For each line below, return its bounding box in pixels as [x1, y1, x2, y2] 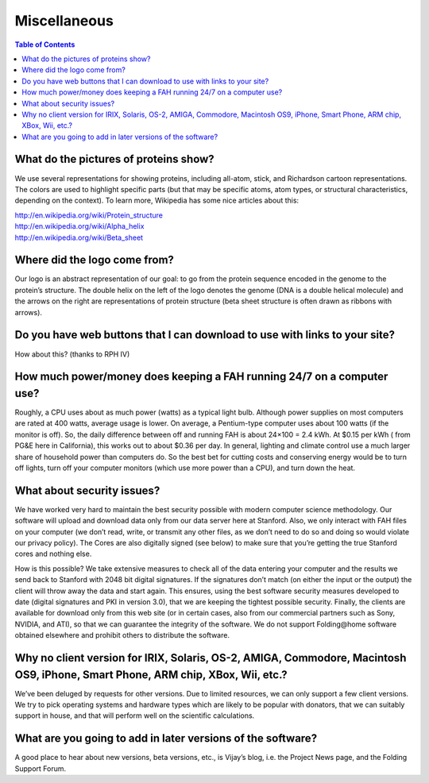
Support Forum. [14, 763, 67, 773]
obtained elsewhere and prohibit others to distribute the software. [14, 631, 230, 640]
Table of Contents [14, 40, 75, 49]
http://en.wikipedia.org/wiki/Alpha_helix [14, 222, 145, 231]
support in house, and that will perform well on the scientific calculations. [14, 711, 255, 720]
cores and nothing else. [14, 549, 92, 559]
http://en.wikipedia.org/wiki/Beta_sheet [14, 233, 143, 242]
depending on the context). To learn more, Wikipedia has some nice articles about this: [14, 195, 300, 206]
